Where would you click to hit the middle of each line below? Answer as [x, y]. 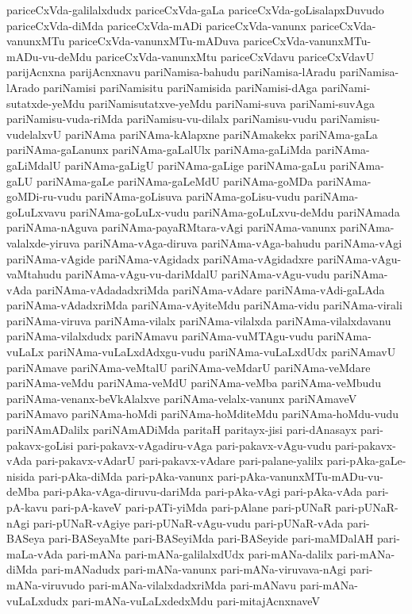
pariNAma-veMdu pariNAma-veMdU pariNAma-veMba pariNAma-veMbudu [194, 383]
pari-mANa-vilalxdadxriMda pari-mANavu [193, 584]
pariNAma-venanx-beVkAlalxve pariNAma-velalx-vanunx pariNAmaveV [182, 398]
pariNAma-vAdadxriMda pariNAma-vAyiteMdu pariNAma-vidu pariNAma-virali [204, 305]
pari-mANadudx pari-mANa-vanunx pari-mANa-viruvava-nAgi [193, 569]
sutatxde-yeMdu [46, 103]
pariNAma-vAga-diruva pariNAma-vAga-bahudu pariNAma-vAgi [243, 242]
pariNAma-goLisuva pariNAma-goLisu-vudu [193, 196]
